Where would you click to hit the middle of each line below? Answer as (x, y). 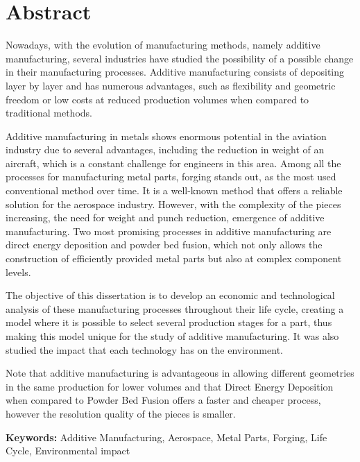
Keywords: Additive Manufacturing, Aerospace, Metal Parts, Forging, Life (166, 437)
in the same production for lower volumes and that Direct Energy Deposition (170, 386)
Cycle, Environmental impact (68, 451)
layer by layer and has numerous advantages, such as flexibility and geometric (171, 85)
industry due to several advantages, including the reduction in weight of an (165, 149)
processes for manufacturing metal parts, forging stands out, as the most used (171, 177)
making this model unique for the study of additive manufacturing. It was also (172, 336)
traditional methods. (49, 113)
